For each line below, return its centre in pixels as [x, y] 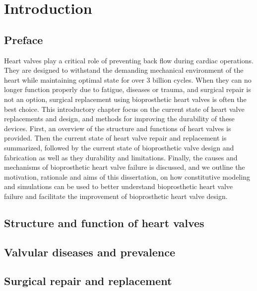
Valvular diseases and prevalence [90, 252]
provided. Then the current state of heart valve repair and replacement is [115, 138]
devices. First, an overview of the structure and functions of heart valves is [118, 128]
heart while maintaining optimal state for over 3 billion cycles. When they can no [128, 79]
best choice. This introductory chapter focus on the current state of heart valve [124, 109]
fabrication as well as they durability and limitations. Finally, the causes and [121, 157]
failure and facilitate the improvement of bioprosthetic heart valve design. [116, 196]
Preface [24, 39]
